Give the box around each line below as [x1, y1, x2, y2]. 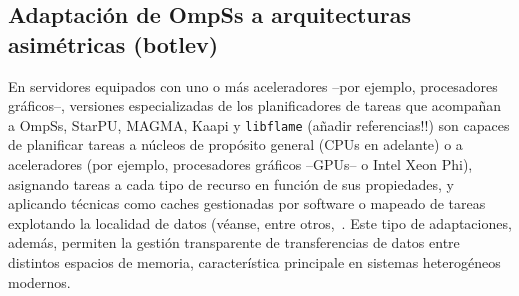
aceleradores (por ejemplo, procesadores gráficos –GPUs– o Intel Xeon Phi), [8, 154, 473, 175]
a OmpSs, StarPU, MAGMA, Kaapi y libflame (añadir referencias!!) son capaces [8, 114, 510, 135]
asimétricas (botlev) [8, 28, 219, 59]
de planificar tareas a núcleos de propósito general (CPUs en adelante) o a [8, 134, 463, 155]
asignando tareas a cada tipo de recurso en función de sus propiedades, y [8, 173, 454, 194]
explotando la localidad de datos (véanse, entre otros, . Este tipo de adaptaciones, [8, 212, 512, 233]
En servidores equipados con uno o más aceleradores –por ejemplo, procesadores [8, 75, 498, 96]
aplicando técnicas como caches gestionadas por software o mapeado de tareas [8, 193, 486, 214]
